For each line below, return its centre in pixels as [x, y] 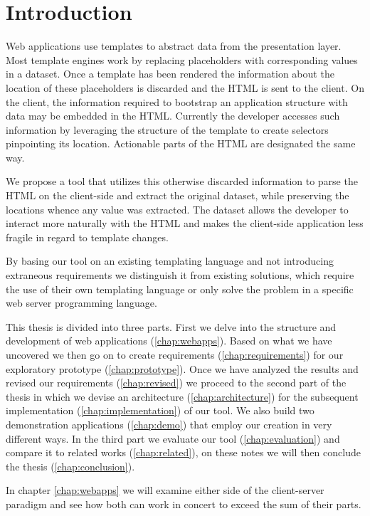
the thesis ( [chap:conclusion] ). [70, 466]
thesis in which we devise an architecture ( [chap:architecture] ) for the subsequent [182, 396]
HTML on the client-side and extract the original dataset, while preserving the [178, 195]
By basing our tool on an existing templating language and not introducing [170, 261]
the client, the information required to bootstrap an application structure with [177, 101]
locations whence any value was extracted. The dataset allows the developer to [177, 209]
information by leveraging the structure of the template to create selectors [167, 129]
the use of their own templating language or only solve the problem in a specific [180, 289]
